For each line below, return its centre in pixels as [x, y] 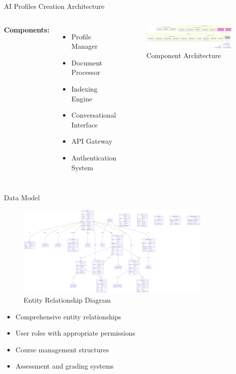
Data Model [22, 198]
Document [87, 62]
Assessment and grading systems [65, 366]
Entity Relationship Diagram [67, 299]
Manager [85, 46]
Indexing [85, 88]
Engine [82, 98]
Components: [27, 29]
